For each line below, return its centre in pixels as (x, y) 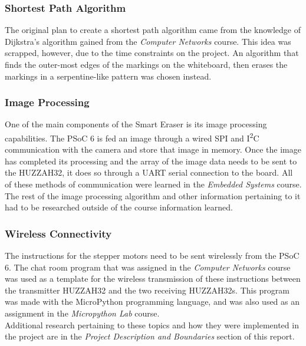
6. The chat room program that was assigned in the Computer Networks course (148, 267)
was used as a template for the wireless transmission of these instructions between (153, 279)
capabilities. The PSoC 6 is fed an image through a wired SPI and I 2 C (132, 137)
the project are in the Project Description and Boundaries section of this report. (150, 336)
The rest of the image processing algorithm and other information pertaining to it (153, 195)
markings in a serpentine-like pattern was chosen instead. (108, 76)
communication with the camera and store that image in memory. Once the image (153, 149)
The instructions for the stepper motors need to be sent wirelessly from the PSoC (152, 256)
